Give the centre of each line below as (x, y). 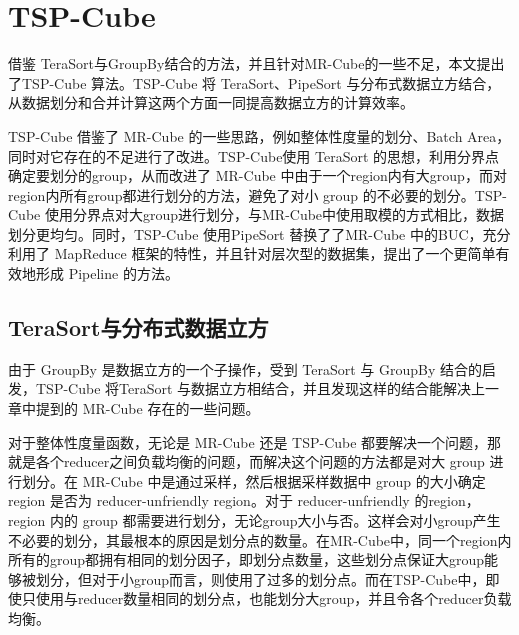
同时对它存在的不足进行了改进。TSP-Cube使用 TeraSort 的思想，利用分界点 (254, 155)
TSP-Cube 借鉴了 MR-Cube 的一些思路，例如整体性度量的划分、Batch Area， (259, 135)
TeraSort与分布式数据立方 (138, 327)
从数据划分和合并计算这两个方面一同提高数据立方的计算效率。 (211, 102)
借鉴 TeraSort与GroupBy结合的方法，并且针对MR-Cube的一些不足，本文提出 (256, 63)
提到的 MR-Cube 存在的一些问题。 (147, 408)
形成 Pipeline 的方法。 (107, 273)
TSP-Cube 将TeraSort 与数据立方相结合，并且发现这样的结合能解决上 (260, 388)
